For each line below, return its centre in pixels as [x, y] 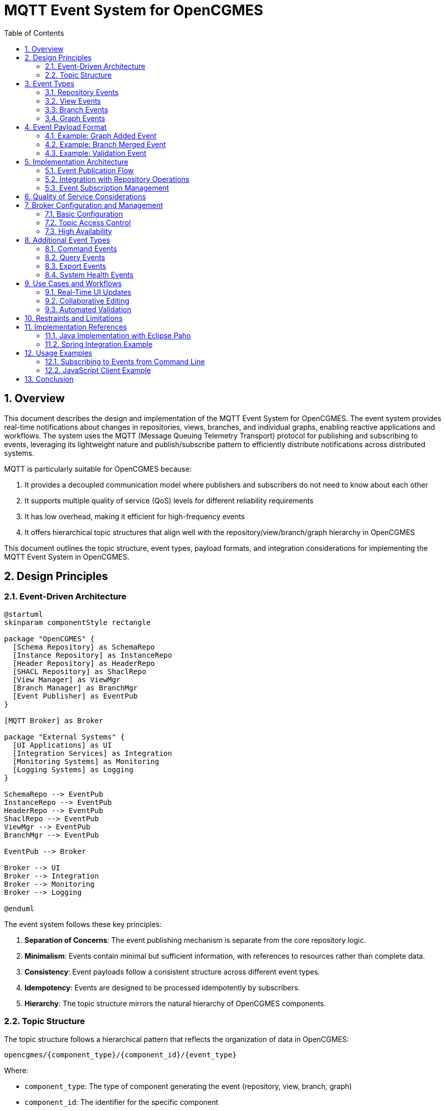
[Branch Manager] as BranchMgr [75, 688]
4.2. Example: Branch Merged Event [106, 144]
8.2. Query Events [75, 257]
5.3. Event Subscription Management [107, 188]
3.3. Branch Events [77, 109]
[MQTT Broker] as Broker [54, 720]
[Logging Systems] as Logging [73, 769]
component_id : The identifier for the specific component [122, 1102]
